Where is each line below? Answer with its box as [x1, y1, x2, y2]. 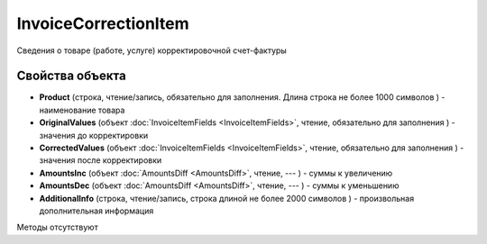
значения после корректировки [39, 155, 162, 166]
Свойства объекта [16, 68, 126, 84]
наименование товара [39, 104, 125, 115]
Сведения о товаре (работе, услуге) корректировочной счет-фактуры [16, 45, 288, 56]
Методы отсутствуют [16, 221, 98, 233]
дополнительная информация [39, 205, 154, 216]
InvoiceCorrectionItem [16, 14, 189, 33]
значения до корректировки [39, 130, 149, 140]
